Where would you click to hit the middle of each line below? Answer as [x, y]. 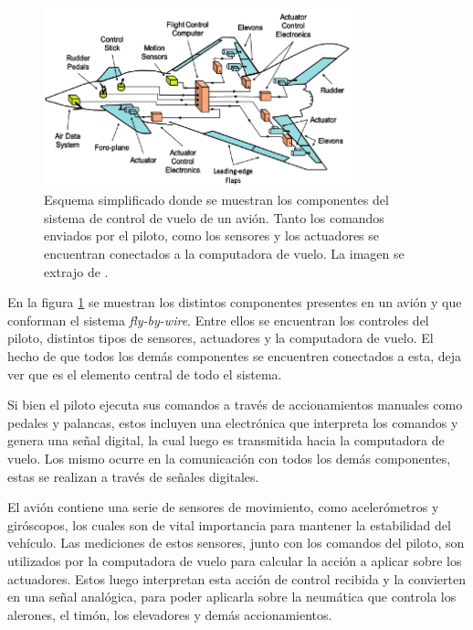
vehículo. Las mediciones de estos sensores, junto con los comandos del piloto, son [236, 543]
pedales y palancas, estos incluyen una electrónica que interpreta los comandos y [233, 422]
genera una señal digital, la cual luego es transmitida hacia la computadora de [226, 440]
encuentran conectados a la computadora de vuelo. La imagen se [224, 254]
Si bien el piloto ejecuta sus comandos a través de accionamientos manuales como [235, 405]
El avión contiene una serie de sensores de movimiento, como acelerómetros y [223, 507]
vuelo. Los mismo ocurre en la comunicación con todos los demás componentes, [229, 459]
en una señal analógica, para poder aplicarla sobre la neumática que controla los [232, 597]
